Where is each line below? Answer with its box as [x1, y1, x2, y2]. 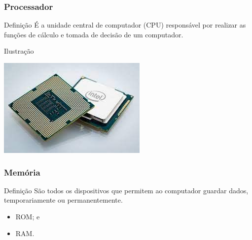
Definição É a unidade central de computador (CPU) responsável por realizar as [4, 20, 246, 30]
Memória [4, 166, 40, 178]
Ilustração [4, 46, 34, 56]
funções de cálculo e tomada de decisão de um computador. [4, 29, 183, 39]
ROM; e [15, 211, 40, 221]
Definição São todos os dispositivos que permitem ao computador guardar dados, [4, 185, 249, 195]
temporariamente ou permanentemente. [4, 195, 123, 205]
